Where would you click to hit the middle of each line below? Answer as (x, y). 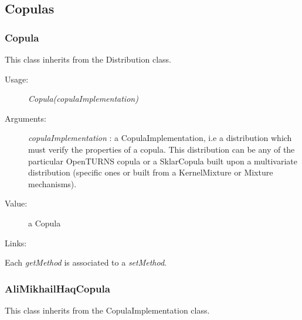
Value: (16, 203)
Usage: (17, 79)
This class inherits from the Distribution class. (88, 59)
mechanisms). (52, 183)
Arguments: (26, 118)
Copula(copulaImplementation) (83, 99)
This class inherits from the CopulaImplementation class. (107, 310)
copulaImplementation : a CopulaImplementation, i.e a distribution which (160, 138)
